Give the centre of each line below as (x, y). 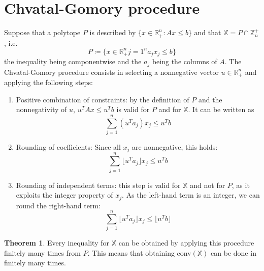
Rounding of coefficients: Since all (68, 146)
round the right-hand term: (58, 205)
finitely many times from (43, 252)
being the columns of (185, 61)
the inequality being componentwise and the (73, 61)
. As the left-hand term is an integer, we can (191, 195)
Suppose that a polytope (42, 32)
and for (170, 109)
